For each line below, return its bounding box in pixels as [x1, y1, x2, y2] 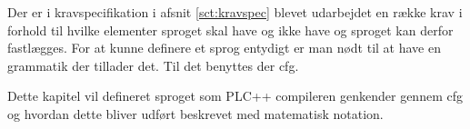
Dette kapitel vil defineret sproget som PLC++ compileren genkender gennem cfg [7, 86, 463, 105]
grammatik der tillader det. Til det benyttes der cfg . [7, 55, 299, 74]
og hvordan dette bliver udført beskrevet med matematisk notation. [7, 104, 384, 123]
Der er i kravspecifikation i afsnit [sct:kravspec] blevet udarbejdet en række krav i [7, 3, 463, 21]
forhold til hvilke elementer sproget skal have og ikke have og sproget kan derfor [7, 20, 454, 39]
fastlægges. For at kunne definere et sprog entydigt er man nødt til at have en [7, 38, 441, 57]
